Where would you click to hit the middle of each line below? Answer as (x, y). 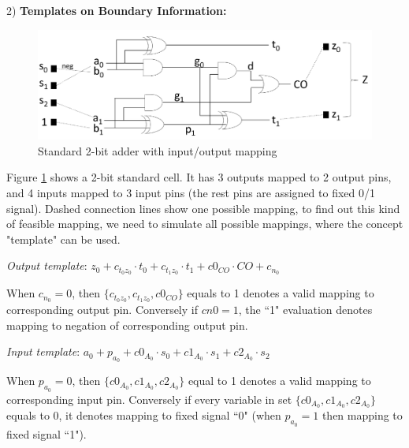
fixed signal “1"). (46, 433)
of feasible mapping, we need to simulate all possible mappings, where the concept (205, 224)
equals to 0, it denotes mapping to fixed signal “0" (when (144, 415)
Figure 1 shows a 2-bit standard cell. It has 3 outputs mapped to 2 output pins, (199, 177)
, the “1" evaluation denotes (305, 309)
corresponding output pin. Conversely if (102, 309)
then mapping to (362, 415)
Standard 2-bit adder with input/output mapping (158, 150)
